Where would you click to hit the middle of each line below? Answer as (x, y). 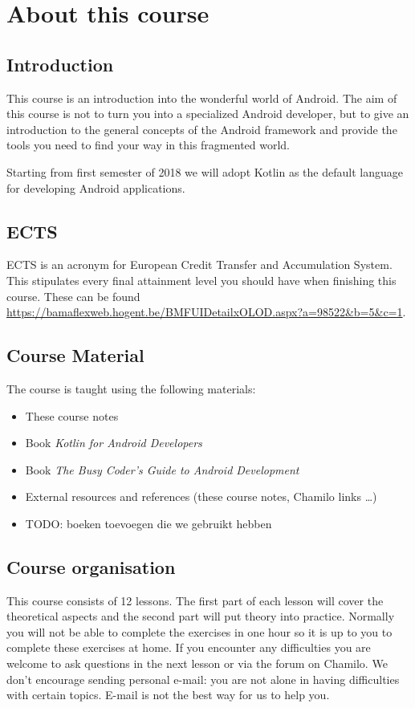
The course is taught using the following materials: (131, 388)
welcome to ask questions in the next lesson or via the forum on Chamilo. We (197, 663)
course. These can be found (73, 296)
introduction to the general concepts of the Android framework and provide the (202, 129)
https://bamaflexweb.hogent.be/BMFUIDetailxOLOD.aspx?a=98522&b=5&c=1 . (206, 312)
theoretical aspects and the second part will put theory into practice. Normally (201, 616)
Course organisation (91, 566)
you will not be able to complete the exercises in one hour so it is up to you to (199, 631)
